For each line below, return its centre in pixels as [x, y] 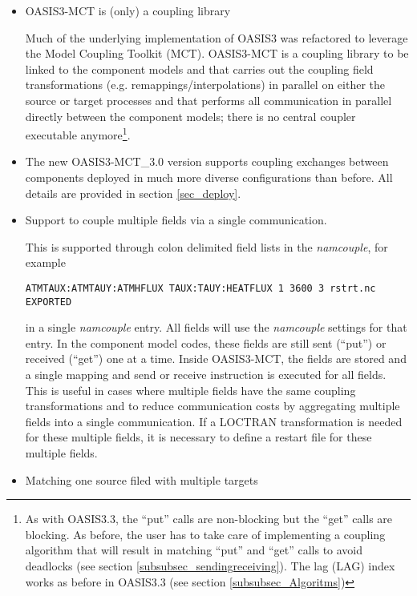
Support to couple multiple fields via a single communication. [176, 220]
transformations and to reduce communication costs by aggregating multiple [213, 406]
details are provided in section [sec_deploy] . [133, 193]
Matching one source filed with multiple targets [142, 479]
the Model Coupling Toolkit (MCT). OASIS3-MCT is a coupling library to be [217, 53]
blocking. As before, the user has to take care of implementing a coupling [205, 534]
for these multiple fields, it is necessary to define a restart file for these [198, 437]
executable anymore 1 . [78, 133]
